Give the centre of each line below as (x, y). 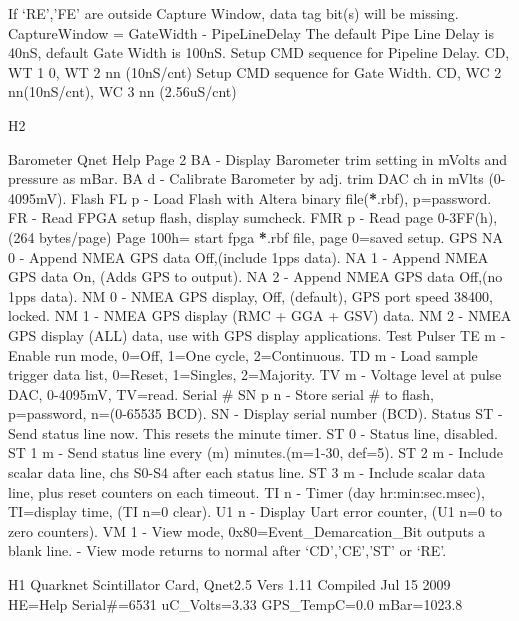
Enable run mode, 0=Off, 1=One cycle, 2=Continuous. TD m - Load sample (243, 354)
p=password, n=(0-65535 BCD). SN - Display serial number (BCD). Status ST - (255, 413)
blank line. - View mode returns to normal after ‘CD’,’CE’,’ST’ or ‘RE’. (227, 550)
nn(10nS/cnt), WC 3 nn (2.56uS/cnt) (122, 91)
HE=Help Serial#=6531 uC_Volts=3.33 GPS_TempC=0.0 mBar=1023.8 (235, 603)
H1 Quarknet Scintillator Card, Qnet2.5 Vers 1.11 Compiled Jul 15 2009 (229, 584)
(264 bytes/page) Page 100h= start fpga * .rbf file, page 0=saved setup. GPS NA (256, 236)
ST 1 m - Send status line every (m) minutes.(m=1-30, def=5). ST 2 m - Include (255, 452)
